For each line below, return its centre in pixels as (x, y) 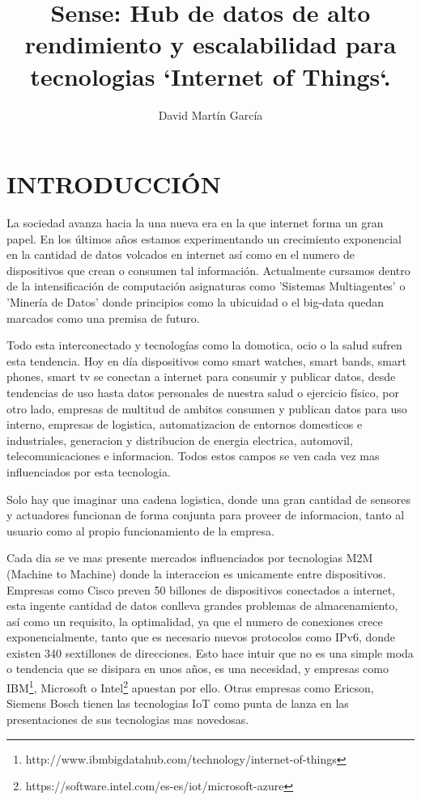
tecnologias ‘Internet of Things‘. (210, 76)
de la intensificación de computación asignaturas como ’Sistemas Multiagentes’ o (206, 286)
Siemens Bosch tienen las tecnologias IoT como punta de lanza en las (178, 703)
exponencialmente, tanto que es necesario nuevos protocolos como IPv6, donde (201, 637)
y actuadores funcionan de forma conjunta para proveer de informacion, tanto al (206, 515)
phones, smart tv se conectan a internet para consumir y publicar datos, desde (201, 377)
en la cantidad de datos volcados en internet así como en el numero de (181, 254)
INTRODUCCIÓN (114, 184)
